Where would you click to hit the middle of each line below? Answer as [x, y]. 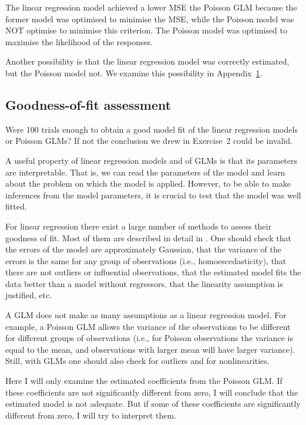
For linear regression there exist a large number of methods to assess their [138, 226]
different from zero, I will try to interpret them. [91, 415]
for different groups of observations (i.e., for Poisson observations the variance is [149, 338]
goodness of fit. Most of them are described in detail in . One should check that [148, 237]
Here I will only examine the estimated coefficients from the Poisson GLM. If [144, 381]
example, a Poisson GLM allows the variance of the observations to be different [148, 326]
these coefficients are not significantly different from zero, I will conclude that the [152, 392]
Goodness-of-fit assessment [88, 104]
